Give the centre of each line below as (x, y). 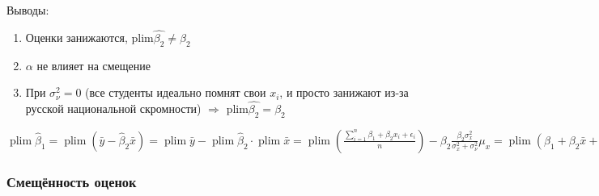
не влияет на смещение (93, 65)
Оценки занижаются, (76, 37)
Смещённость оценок (72, 181)
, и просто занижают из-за (344, 92)
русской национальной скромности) (113, 108)
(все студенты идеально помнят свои (176, 92)
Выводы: (28, 10)
